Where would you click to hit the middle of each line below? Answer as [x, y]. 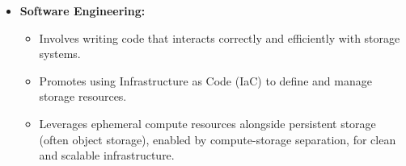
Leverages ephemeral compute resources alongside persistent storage [207, 123]
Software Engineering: [82, 10]
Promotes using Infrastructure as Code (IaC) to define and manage [205, 80]
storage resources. [83, 96]
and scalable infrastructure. [107, 155]
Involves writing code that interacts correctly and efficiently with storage [220, 37]
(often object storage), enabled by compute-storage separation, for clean [218, 139]
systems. [60, 54]
